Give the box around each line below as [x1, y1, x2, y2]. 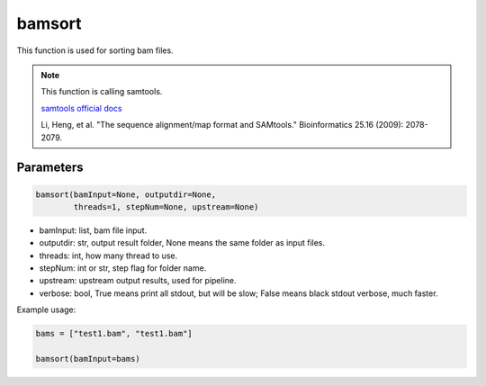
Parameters [16, 160, 84, 175]
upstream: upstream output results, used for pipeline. [39, 275, 238, 286]
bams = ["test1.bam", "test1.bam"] [35, 328, 193, 339]
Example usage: [16, 304, 76, 315]
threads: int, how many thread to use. [39, 250, 178, 261]
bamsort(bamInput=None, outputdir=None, [35, 189, 216, 200]
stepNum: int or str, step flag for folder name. [39, 263, 207, 274]
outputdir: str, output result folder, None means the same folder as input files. [39, 238, 326, 248]
